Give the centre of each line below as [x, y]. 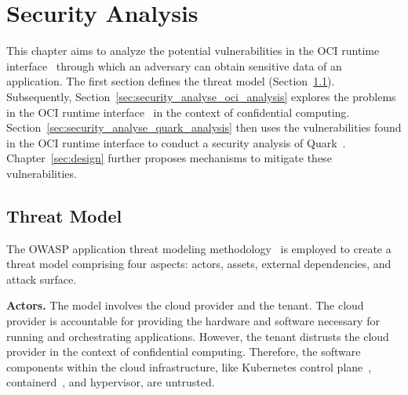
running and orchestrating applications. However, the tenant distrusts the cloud [198, 336]
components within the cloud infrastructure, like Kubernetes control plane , [189, 366]
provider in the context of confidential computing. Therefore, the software [184, 352]
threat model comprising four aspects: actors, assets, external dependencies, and [199, 264]
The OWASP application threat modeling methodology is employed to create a [199, 248]
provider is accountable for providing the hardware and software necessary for [193, 321]
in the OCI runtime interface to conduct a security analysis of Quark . [176, 142]
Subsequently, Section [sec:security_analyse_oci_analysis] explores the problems [201, 96]
